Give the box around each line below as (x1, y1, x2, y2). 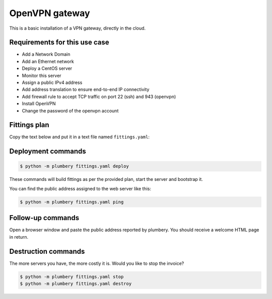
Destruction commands (9, 247, 85, 256)
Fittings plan (9, 121, 50, 129)
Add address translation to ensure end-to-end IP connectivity (22, 86, 150, 92)
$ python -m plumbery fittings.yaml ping (20, 199, 124, 205)
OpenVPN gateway (9, 8, 90, 19)
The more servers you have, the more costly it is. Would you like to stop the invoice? (9, 260, 184, 266)
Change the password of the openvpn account (22, 108, 119, 114)
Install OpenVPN (22, 101, 56, 107)
